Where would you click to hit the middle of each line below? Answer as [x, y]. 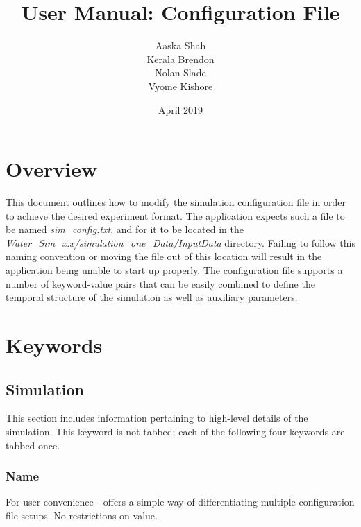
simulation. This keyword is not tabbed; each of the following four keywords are [175, 431]
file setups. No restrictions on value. [82, 515]
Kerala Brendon [180, 59]
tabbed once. [33, 445]
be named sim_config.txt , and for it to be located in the [125, 229]
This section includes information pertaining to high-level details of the [157, 418]
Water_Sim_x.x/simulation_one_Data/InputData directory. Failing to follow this [180, 242]
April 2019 [180, 109]
